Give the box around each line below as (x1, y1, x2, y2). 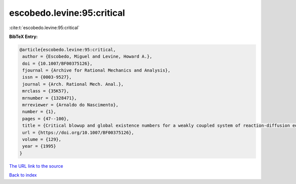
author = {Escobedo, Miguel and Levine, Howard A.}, (22, 54, 152, 59)
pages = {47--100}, (22, 116, 69, 121)
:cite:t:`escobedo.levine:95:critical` (9, 25, 80, 31)
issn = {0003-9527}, (22, 74, 72, 80)
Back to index (9, 172, 37, 178)
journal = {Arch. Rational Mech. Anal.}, (22, 81, 124, 87)
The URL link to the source (9, 163, 64, 169)
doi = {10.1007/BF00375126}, (22, 61, 93, 66)
